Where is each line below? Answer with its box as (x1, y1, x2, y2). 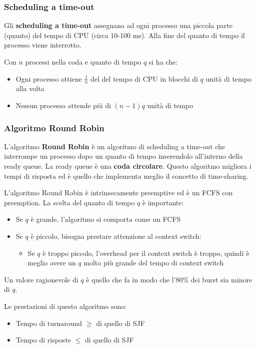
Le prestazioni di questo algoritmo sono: (4, 300, 127, 311)
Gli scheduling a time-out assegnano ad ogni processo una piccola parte (4, 20, 232, 31)
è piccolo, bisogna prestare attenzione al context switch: (30, 230, 201, 241)
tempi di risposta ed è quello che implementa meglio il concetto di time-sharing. (4, 170, 248, 181)
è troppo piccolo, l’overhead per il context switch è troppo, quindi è (42, 247, 249, 258)
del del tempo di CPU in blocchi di (90, 73, 198, 84)
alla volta (15, 83, 44, 94)
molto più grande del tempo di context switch (83, 257, 224, 268)
